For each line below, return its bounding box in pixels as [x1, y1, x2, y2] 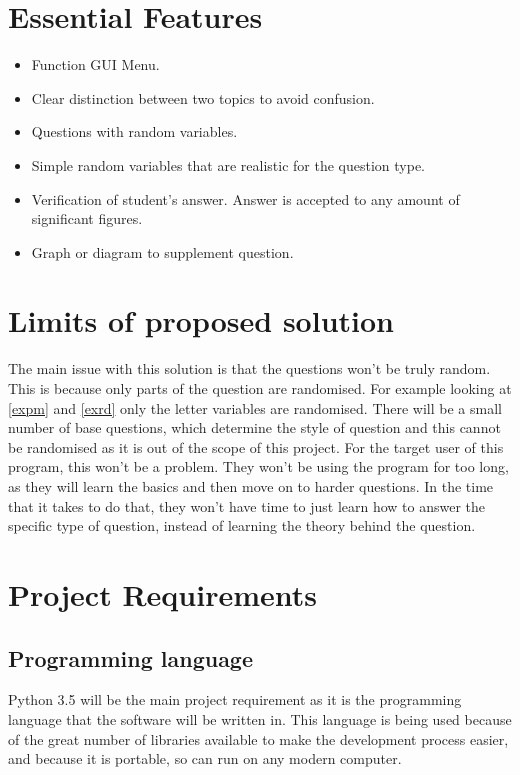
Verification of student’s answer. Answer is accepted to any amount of [31, 188, 460, 209]
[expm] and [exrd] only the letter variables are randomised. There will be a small [8, 397, 502, 418]
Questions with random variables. [31, 121, 238, 142]
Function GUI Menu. [31, 54, 160, 75]
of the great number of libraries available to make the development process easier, [8, 728, 509, 749]
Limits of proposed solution [8, 300, 394, 341]
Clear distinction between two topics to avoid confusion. [31, 87, 375, 108]
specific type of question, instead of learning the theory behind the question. [8, 515, 476, 536]
